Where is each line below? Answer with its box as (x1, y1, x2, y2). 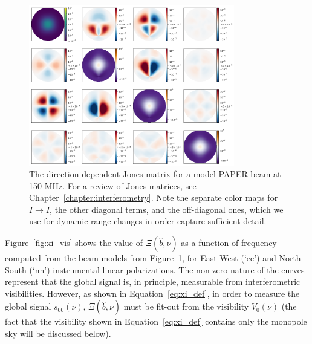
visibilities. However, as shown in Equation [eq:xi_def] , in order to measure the (5, 287, 300, 299)
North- (279, 252, 304, 264)
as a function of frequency (181, 236, 277, 249)
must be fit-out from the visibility (123, 300, 249, 313)
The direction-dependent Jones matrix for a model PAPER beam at (29, 167, 281, 180)
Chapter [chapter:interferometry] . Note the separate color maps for (29, 191, 278, 204)
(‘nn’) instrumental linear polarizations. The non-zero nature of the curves (29, 263, 305, 276)
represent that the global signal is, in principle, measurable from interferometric (5, 275, 301, 288)
